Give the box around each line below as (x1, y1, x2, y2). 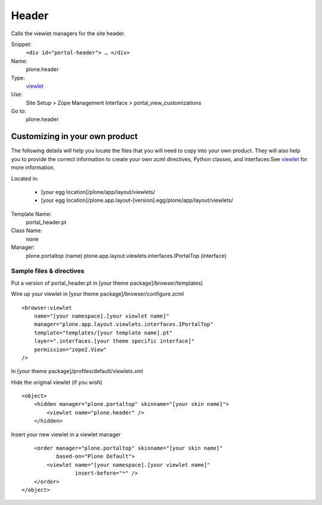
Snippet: (11, 41, 32, 48)
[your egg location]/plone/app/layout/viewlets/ (41, 188, 156, 195)
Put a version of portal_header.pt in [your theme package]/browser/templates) (11, 279, 203, 287)
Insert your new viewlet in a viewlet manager (11, 430, 121, 438)
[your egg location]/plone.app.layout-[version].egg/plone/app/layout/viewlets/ (41, 197, 234, 204)
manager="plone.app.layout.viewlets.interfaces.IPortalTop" (33, 321, 214, 328)
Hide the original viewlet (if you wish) (11, 378, 103, 386)
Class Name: (11, 227, 43, 234)
